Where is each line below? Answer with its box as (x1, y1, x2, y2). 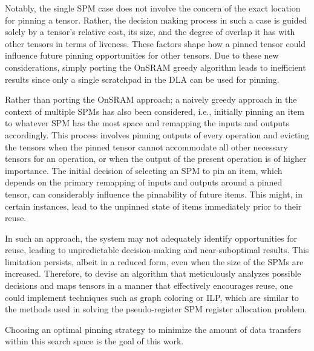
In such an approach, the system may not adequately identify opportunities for (5, 231, 298, 244)
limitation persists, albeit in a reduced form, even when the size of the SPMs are (5, 255, 304, 268)
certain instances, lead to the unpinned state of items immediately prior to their (5, 199, 302, 212)
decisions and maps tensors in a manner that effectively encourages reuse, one (5, 279, 293, 292)
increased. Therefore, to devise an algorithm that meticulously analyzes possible (5, 267, 301, 280)
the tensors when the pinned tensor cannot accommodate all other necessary (5, 140, 288, 153)
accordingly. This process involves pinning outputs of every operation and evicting (5, 128, 310, 141)
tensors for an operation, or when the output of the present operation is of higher (5, 152, 307, 165)
